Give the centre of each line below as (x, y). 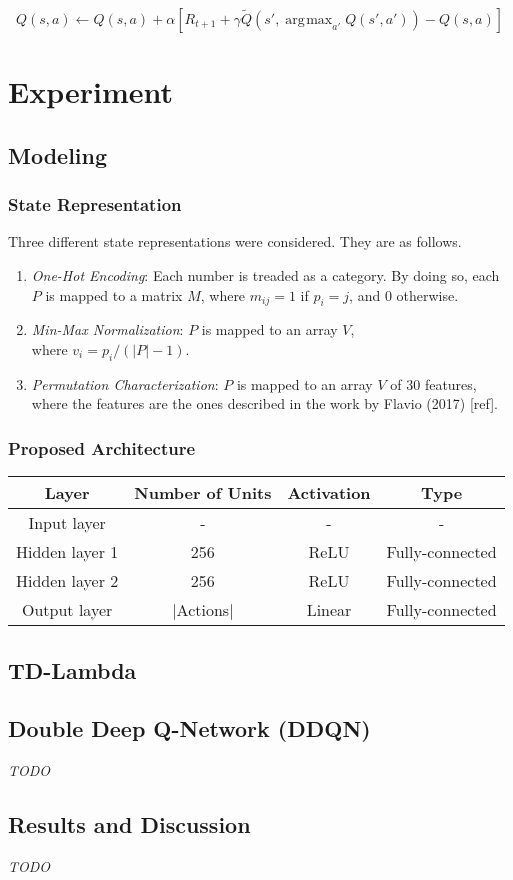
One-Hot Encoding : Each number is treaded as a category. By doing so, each (265, 274)
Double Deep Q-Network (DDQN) (189, 728)
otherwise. (427, 294)
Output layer (67, 610)
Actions (203, 610)
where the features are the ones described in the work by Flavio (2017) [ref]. (264, 403)
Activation (329, 493)
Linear (329, 610)
